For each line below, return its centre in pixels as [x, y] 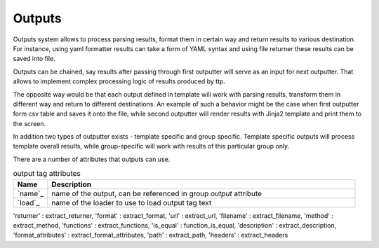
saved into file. [34, 59]
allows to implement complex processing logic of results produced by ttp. [119, 81]
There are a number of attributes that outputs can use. [92, 159]
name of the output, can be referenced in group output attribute [157, 193]
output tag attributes [47, 174]
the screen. [29, 123]
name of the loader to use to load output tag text [132, 202]
